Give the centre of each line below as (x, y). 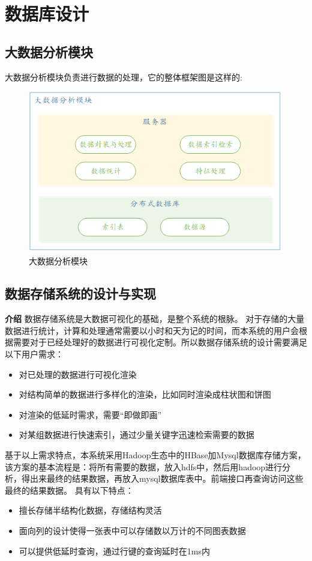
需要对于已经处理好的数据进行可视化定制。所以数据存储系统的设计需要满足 (160, 342)
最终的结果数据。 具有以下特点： (69, 490)
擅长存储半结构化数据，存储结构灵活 (90, 510)
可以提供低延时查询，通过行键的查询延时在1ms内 (114, 550)
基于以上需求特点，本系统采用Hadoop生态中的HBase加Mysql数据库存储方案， (155, 454)
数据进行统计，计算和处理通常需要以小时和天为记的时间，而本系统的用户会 (152, 330)
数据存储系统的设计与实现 (80, 293)
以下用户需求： (34, 354)
